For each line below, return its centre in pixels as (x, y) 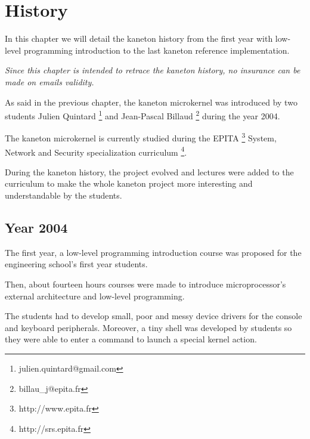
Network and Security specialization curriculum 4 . (96, 151)
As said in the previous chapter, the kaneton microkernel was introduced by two (151, 102)
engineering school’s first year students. (76, 264)
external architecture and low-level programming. (95, 296)
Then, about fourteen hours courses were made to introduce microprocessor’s (145, 284)
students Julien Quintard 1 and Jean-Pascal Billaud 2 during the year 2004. (142, 115)
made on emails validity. (49, 81)
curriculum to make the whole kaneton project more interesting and (129, 183)
